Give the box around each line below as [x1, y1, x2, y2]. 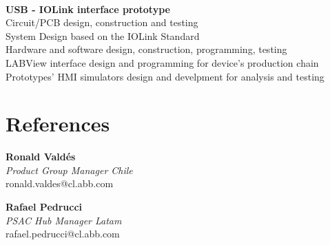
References [6, 109, 110, 138]
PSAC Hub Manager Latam [6, 213, 122, 227]
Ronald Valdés [6, 149, 76, 164]
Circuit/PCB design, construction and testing [6, 15, 198, 30]
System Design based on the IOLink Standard [6, 28, 200, 43]
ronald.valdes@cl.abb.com [6, 176, 114, 191]
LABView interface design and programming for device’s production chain [6, 55, 319, 70]
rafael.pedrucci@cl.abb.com [6, 226, 120, 241]
